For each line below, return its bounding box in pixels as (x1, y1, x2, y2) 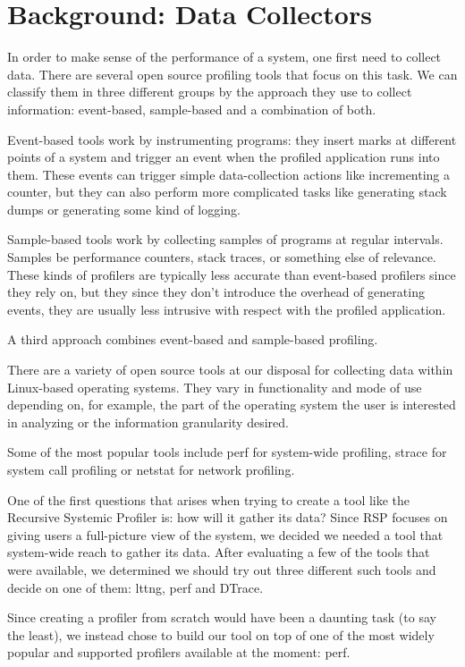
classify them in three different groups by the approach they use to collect (7, 82, 412, 101)
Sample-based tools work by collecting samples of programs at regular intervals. (7, 230, 444, 249)
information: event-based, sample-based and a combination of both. (7, 99, 376, 118)
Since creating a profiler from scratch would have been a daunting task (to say (7, 608, 436, 627)
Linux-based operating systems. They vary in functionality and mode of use (7, 377, 422, 396)
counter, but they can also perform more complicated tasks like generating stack (7, 182, 447, 201)
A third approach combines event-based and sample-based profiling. (7, 330, 378, 349)
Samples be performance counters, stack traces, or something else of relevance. (7, 248, 436, 266)
